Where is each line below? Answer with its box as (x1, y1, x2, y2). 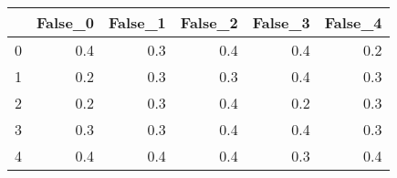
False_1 (108, 12, 166, 33)
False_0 (37, 12, 94, 33)
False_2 (180, 12, 238, 33)
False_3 (252, 12, 310, 33)
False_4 (324, 12, 382, 33)
